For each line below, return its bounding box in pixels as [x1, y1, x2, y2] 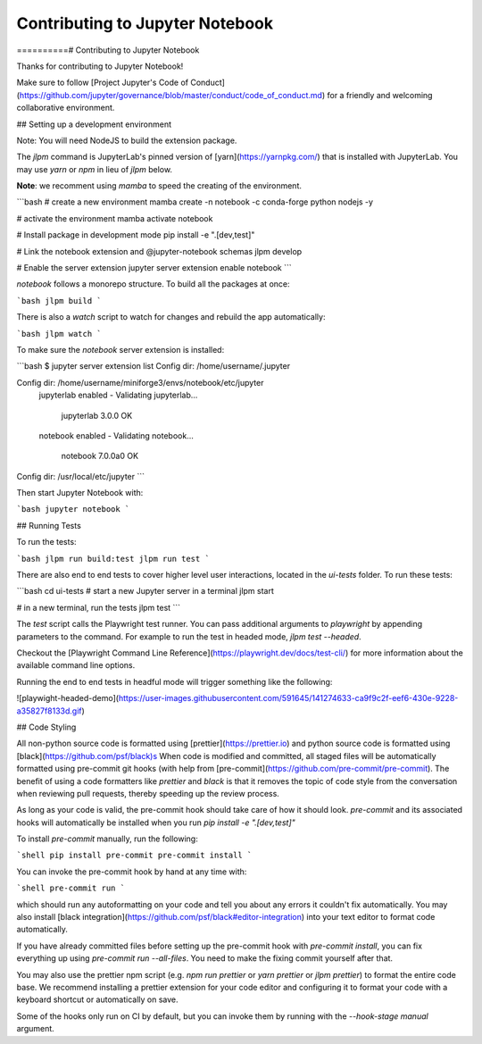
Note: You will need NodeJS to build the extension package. [16, 135, 237, 146]
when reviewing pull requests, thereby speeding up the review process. [16, 788, 280, 798]
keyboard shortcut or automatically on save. [16, 994, 179, 1005]
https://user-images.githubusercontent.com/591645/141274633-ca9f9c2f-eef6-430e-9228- [118, 693, 459, 704]
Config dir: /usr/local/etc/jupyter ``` [16, 471, 145, 481]
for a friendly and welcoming [327, 89, 433, 100]
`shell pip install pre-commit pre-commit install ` [16, 850, 253, 861]
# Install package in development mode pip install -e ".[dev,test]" [16, 230, 255, 240]
